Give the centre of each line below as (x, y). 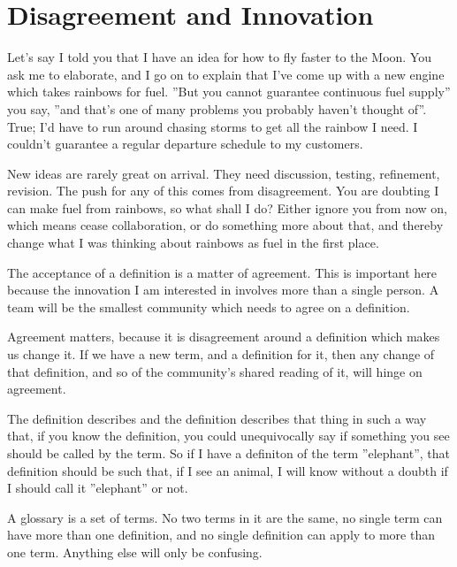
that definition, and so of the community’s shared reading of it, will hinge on (215, 371)
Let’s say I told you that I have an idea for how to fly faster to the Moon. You (219, 57)
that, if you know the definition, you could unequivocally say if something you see (228, 436)
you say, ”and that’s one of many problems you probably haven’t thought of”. (217, 108)
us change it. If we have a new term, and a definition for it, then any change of (221, 354)
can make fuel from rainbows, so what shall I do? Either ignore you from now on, (228, 207)
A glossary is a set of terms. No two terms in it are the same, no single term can (225, 517)
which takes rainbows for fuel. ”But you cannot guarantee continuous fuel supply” (229, 92)
